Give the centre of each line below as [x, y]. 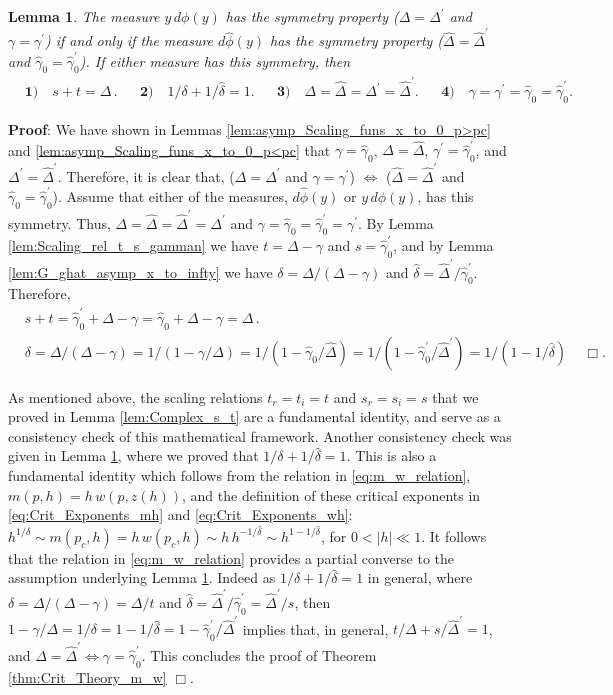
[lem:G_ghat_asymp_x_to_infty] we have [140, 271]
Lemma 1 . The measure [84, 16]
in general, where [420, 577]
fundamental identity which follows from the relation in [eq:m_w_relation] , [239, 475]
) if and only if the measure [129, 40]
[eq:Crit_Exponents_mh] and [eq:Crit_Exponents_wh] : [180, 514]
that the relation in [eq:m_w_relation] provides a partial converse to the [231, 557]
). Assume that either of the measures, [170, 196]
